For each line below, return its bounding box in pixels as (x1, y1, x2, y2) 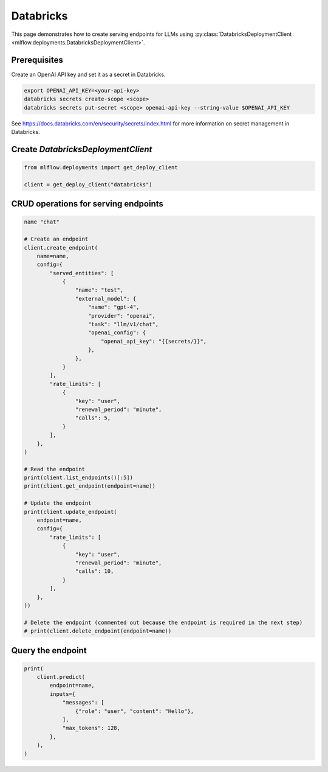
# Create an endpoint (24, 236, 89, 243)
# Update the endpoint (24, 500, 92, 507)
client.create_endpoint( (24, 244, 98, 251)
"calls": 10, (75, 568, 114, 575)
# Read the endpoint (24, 466, 85, 472)
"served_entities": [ (49, 270, 114, 276)
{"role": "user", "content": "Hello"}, (75, 707, 194, 715)
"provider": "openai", (88, 312, 156, 319)
